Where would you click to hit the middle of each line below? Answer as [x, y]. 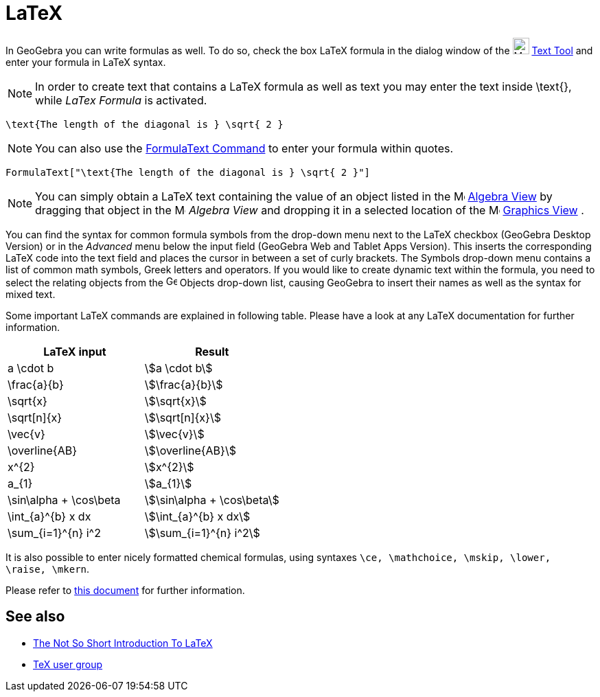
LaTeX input [75, 351]
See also [35, 617]
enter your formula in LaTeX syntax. [86, 62]
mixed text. [31, 294]
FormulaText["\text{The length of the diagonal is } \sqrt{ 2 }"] [188, 172]
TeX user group [68, 664]
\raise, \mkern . [48, 569]
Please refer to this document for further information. [125, 590]
